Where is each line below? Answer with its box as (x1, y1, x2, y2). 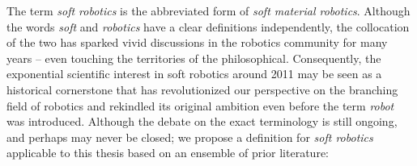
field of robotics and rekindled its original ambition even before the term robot (6, 97, 394, 114)
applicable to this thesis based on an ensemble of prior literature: (6, 144, 329, 161)
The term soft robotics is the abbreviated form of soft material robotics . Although (6, 2, 411, 19)
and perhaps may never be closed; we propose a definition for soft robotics (6, 128, 373, 145)
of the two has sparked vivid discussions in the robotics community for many (6, 34, 388, 51)
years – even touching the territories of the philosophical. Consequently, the (6, 49, 381, 66)
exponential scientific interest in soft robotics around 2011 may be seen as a (6, 65, 382, 82)
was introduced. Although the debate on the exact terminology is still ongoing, (6, 113, 398, 130)
